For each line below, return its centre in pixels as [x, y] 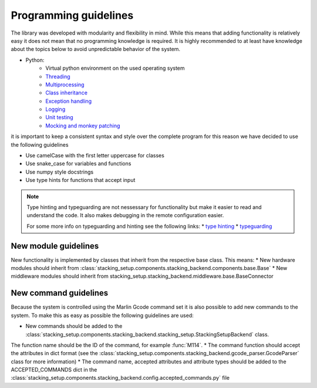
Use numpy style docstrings [60, 172]
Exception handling [69, 101]
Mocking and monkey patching [83, 126]
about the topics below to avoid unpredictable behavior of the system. [96, 49]
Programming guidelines [72, 15]
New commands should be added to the [74, 326]
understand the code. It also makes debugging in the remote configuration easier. [125, 215]
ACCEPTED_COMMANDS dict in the [54, 370]
